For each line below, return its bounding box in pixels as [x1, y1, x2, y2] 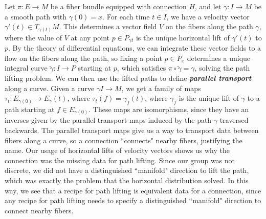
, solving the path [194, 62, 250, 73]
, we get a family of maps [121, 82, 201, 93]
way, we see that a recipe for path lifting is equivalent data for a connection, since [5, 185, 261, 195]
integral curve [5, 62, 48, 73]
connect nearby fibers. [5, 205, 74, 215]
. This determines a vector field [59, 21, 157, 32]
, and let [195, 1, 221, 11]
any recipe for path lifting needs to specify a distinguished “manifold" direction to [5, 195, 261, 206]
